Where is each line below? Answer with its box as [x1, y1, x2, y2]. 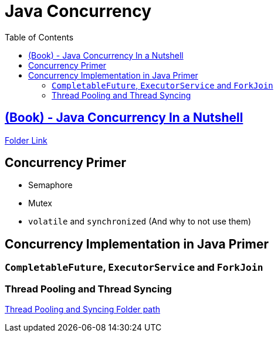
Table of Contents [5, 32, 74, 42]
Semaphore [28, 180, 73, 190]
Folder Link [5, 135, 48, 145]
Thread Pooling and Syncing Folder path [5, 304, 161, 315]
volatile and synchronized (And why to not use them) [28, 216, 252, 227]
